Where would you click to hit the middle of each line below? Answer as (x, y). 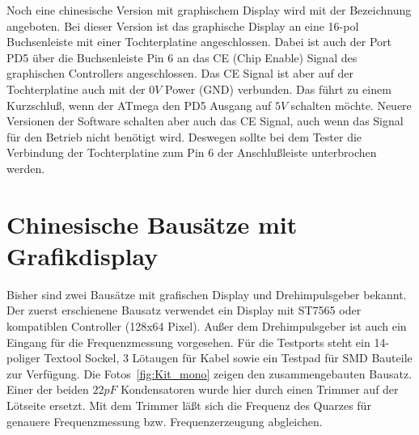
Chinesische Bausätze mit (152, 224)
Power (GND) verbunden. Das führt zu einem (278, 89)
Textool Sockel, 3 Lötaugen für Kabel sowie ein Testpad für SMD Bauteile (228, 358)
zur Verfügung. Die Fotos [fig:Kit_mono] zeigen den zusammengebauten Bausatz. (209, 373)
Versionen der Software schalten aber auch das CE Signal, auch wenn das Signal (205, 121)
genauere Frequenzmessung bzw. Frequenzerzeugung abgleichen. (165, 421)
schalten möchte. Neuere (351, 105)
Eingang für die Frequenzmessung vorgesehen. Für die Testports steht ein (188, 342)
